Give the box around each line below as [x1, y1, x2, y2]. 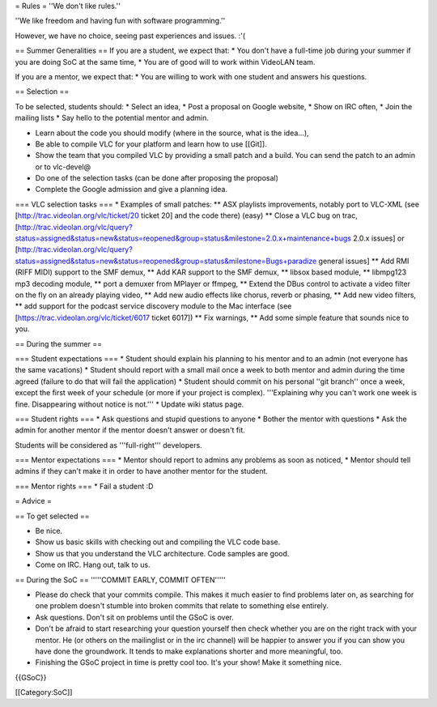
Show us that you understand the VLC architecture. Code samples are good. [35, 548, 290, 558]
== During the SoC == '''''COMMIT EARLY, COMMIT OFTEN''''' [15, 575, 226, 585]
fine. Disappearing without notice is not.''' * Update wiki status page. [15, 399, 244, 409]
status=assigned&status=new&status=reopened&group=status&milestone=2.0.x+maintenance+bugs [15, 233, 352, 243]
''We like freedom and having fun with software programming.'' [15, 16, 226, 26]
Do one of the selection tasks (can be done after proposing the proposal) [35, 173, 279, 183]
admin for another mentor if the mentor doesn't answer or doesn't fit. [15, 425, 246, 435]
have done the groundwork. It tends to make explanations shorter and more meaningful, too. [35, 646, 343, 656]
